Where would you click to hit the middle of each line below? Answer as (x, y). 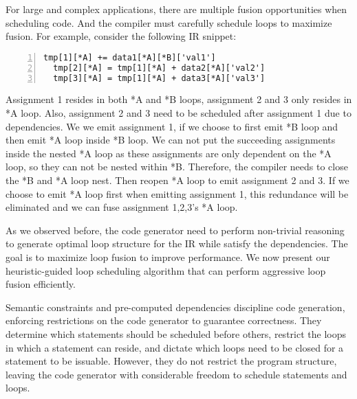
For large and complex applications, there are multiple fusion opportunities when (176, 9)
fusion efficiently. (41, 284)
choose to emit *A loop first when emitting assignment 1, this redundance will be (177, 193)
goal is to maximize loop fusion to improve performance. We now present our (168, 256)
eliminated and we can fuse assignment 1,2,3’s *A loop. (122, 207)
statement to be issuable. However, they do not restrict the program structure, (171, 361)
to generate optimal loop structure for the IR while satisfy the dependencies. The (177, 243)
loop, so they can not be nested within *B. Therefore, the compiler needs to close (177, 167)
